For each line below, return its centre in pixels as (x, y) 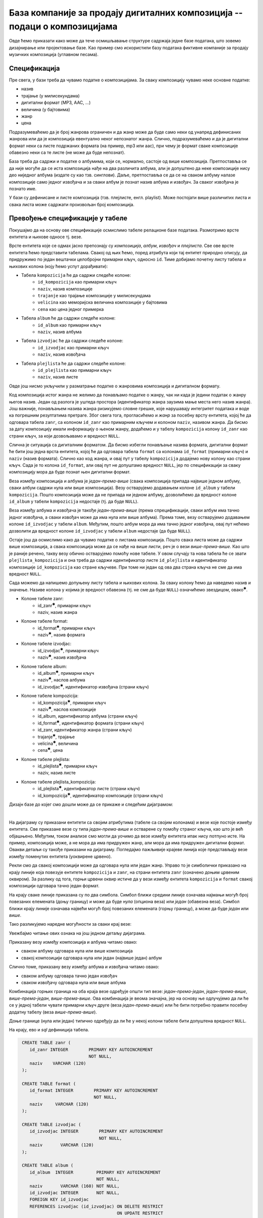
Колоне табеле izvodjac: (46, 644)
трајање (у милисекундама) (50, 95)
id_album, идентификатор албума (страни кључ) (88, 716)
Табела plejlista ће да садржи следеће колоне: (74, 363)
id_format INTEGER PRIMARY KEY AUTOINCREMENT (94, 1091)
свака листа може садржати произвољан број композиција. (72, 204)
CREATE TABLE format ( (49, 1084)
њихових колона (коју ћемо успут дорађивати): (58, 266)
